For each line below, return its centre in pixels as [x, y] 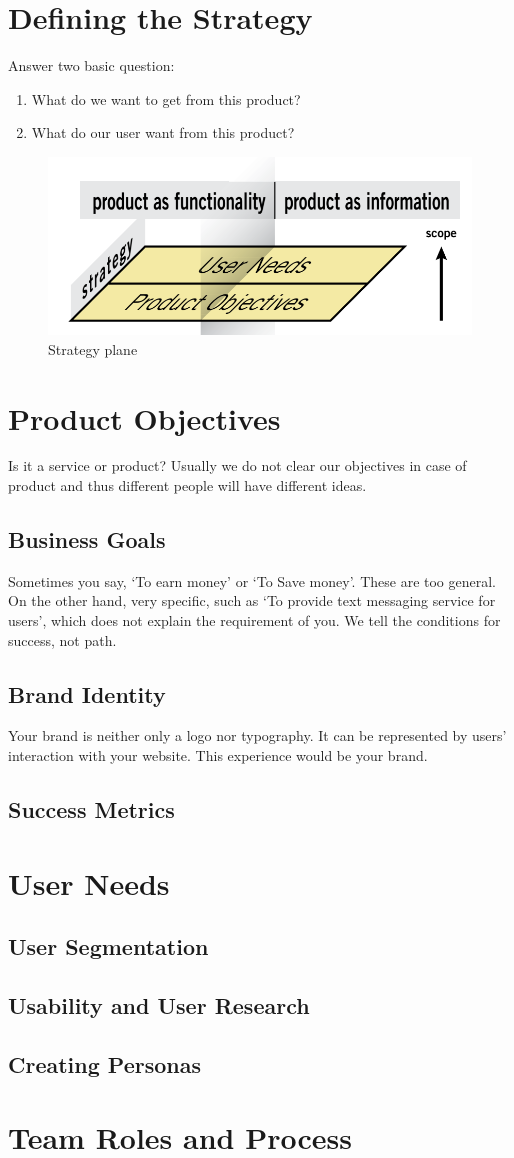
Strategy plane [93, 348]
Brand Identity [87, 693]
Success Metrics [91, 809]
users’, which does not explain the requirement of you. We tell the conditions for [254, 620]
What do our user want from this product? [163, 132]
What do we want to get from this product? [166, 98]
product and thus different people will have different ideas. [187, 485]
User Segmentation [108, 946]
